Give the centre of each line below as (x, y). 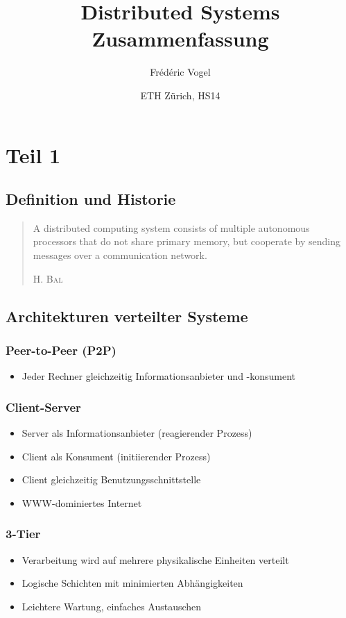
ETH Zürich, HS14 (180, 95)
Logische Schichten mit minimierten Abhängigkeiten (132, 583)
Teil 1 (33, 154)
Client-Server (43, 407)
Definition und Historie (91, 199)
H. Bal (48, 278)
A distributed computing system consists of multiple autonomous (171, 227)
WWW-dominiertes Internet (82, 502)
